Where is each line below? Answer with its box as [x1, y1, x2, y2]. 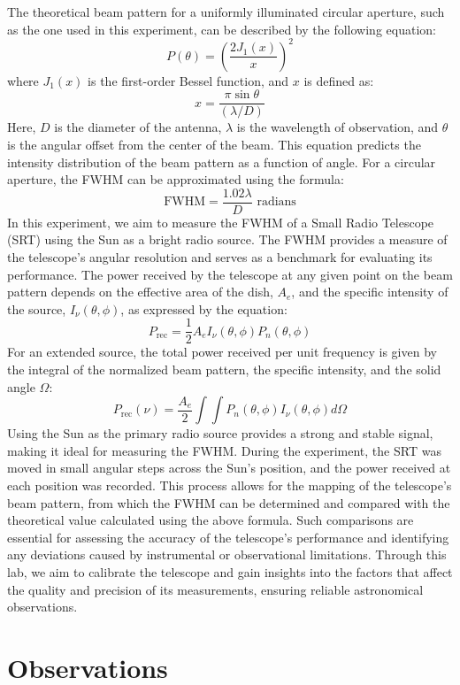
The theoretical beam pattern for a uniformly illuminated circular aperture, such [7, 3, 445, 20]
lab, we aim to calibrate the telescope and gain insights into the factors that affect [7, 562, 453, 581]
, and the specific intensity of [291, 282, 448, 301]
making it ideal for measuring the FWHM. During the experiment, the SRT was [7, 441, 441, 459]
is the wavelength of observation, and [236, 118, 439, 136]
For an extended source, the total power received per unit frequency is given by [7, 342, 437, 361]
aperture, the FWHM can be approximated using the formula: [7, 170, 344, 189]
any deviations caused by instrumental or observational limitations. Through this [7, 545, 447, 564]
